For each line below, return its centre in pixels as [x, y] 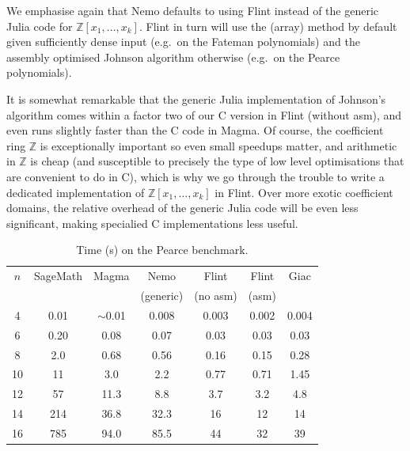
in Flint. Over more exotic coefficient [304, 192]
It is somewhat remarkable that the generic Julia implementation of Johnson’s [196, 99]
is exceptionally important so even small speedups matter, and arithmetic [218, 145]
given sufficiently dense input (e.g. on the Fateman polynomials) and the [183, 42]
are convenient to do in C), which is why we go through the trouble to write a [196, 176]
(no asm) [216, 295]
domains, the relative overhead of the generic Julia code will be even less [182, 208]
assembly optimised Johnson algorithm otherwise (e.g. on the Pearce [173, 57]
